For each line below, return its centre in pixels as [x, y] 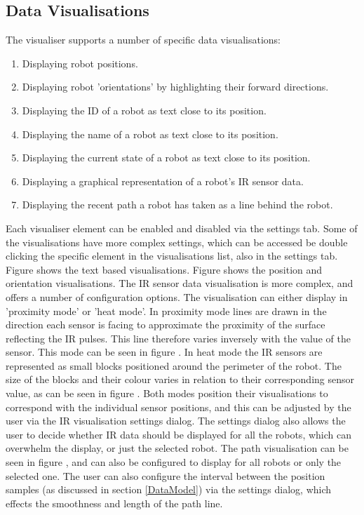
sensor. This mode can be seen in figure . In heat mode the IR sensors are [164, 352]
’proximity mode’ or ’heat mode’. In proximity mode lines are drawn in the [166, 310]
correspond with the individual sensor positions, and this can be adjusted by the [178, 407]
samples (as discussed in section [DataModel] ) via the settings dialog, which [169, 489]
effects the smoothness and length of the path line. [114, 503]
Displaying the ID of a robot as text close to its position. [144, 110]
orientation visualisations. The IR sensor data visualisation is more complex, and [180, 283]
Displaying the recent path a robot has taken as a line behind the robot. [177, 205]
